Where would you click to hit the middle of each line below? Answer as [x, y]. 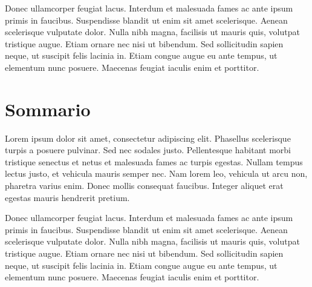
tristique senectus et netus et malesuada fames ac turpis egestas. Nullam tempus [154, 161]
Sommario [48, 109]
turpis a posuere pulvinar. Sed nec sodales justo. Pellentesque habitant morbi [148, 150]
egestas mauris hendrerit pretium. [67, 197]
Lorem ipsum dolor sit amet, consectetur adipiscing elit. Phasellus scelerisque [148, 138]
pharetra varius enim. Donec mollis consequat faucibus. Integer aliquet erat [144, 186]
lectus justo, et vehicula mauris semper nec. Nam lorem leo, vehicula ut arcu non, [156, 173]
